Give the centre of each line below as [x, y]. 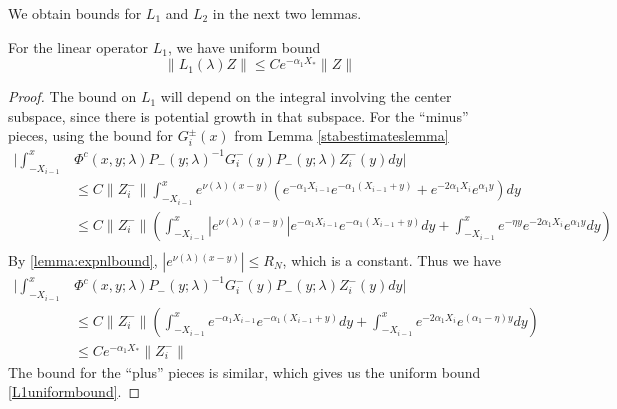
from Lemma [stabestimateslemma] [341, 135]
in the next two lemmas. [287, 13]
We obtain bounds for [75, 13]
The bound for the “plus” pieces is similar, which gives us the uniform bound [244, 371]
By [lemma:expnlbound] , [83, 259]
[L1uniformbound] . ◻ [74, 391]
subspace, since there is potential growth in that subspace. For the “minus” [238, 115]
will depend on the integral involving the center [306, 96]
